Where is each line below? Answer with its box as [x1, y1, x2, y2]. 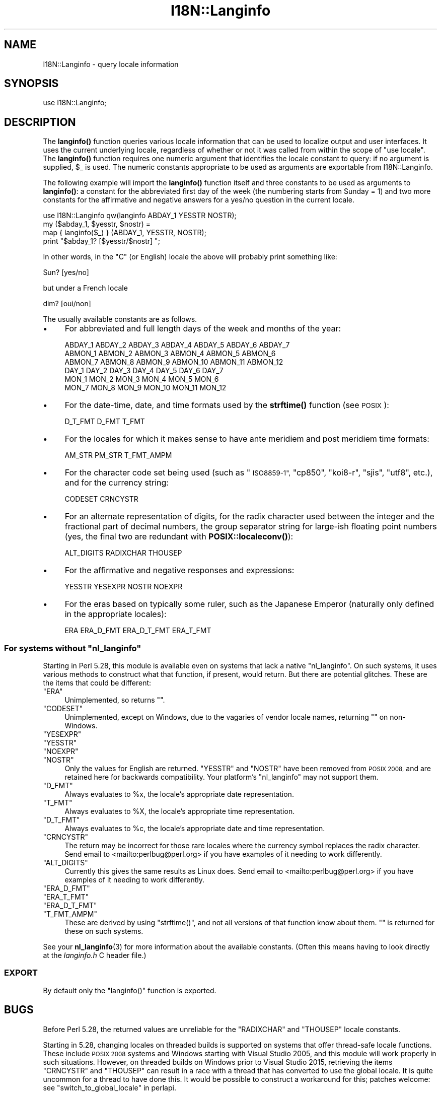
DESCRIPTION [4, 115, 76, 128]
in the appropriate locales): [64, 609, 167, 620]
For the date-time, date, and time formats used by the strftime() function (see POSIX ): [64, 400, 389, 410]
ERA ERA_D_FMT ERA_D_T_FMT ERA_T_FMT [64, 626, 211, 635]
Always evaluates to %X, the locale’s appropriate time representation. [64, 807, 295, 816]
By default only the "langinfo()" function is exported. [43, 986, 216, 995]
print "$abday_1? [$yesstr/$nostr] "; [43, 237, 160, 246]
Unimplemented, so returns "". [64, 696, 165, 705]
